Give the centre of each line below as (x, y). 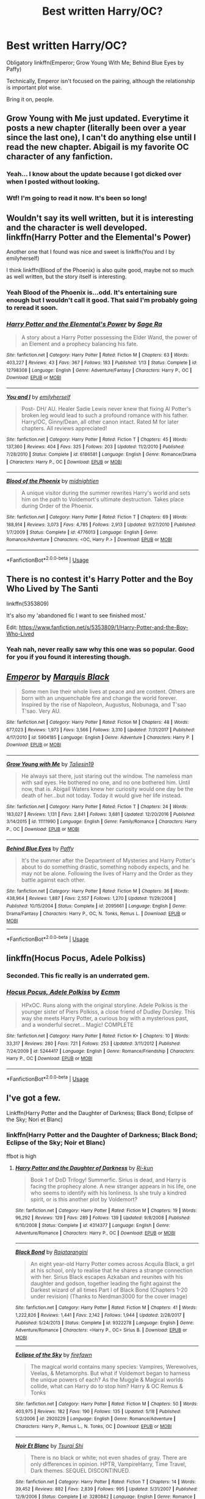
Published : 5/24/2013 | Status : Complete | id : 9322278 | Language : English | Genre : (104, 1323)
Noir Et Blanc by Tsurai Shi (49, 1446)
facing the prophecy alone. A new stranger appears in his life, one (113, 1186)
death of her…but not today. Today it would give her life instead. (101, 795)
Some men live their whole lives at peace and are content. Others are (108, 691)
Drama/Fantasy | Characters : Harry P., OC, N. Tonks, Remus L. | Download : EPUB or (96, 913)
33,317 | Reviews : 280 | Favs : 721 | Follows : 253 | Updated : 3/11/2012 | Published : (94, 1044)
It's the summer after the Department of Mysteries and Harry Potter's (108, 860)
